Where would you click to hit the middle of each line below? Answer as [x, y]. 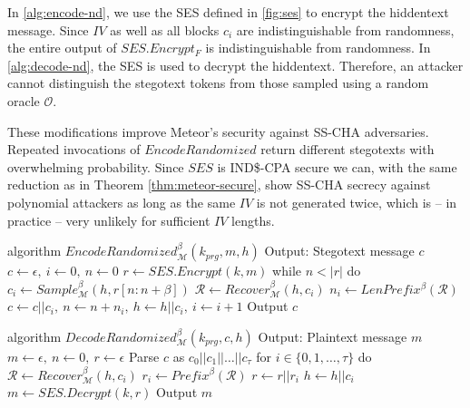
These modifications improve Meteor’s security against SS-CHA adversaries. [218, 131]
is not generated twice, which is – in [357, 202]
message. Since [48, 29]
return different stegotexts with [348, 149]
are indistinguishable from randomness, [345, 29]
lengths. [253, 220]
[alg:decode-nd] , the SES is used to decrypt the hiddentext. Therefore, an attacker [235, 65]
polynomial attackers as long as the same [122, 202]
